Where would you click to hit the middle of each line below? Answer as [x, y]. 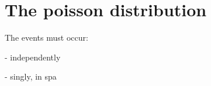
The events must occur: [46, 37]
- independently [33, 57]
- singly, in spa [31, 76]
